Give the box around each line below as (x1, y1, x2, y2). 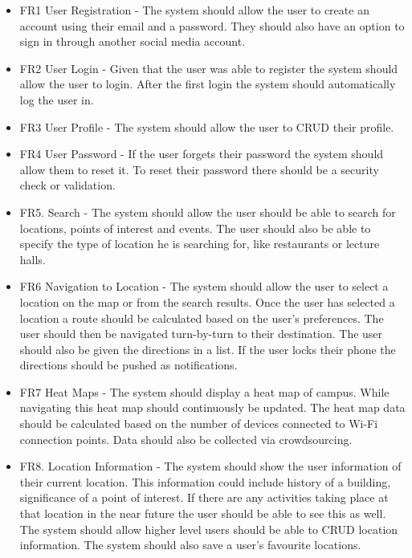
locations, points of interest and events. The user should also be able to (19, 219, 371, 236)
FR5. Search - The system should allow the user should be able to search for (19, 203, 396, 220)
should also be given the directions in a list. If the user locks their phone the (19, 340, 396, 357)
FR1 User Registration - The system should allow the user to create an (19, 2, 369, 18)
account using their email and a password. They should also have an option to (19, 17, 405, 34)
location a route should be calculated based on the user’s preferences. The (19, 309, 384, 326)
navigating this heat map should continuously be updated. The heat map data (19, 399, 406, 416)
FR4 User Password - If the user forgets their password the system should (19, 145, 384, 162)
